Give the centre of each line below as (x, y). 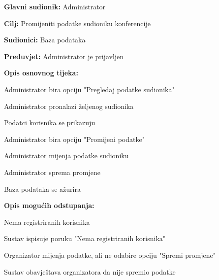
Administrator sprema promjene (52, 172)
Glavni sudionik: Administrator (55, 6)
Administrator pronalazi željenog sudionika (69, 106)
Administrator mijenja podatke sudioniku (66, 156)
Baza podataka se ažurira (42, 189)
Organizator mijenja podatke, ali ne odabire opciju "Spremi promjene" (110, 255)
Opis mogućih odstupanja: (49, 205)
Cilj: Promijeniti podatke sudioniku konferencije (77, 23)
